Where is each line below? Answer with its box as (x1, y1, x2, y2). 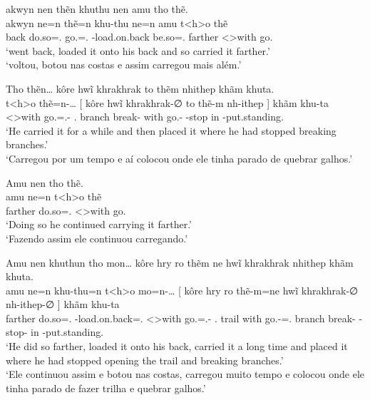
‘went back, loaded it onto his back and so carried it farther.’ (6, 43, 270, 58)
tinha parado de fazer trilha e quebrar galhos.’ (6, 380, 206, 395)
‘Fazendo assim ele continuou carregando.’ (6, 230, 188, 245)
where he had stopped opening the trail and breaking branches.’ (6, 352, 284, 367)
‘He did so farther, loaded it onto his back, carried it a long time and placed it (6, 339, 348, 354)
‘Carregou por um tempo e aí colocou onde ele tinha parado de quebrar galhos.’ (6, 150, 353, 165)
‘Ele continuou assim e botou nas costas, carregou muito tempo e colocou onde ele (6, 366, 365, 381)
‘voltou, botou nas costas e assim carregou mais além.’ (6, 57, 242, 72)
